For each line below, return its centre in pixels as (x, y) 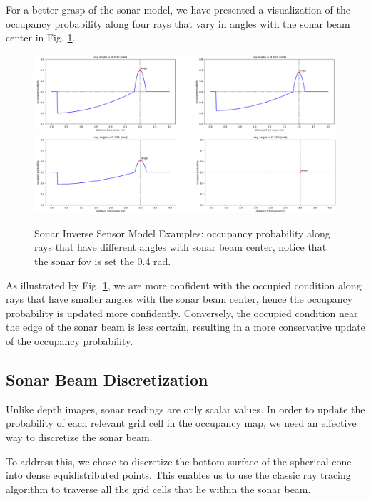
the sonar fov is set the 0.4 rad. (103, 260)
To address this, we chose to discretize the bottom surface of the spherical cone (179, 461)
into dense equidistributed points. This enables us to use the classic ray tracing (178, 475)
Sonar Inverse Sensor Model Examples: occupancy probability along (182, 233)
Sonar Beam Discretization (107, 379)
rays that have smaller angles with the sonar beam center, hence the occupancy (179, 299)
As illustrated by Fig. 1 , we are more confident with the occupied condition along (184, 285)
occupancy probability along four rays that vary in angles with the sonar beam (178, 23)
